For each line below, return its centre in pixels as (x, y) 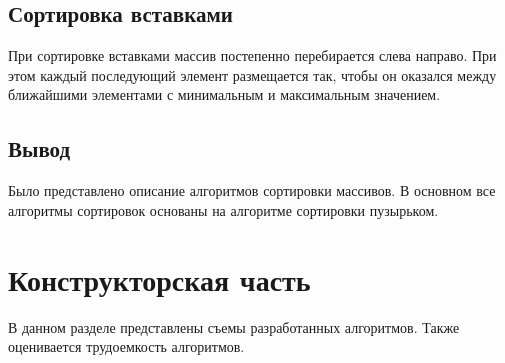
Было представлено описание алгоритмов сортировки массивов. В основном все (252, 190)
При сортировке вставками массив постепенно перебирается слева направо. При (252, 55)
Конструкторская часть (159, 278)
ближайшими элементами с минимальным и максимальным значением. (224, 94)
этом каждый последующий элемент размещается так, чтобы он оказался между (252, 74)
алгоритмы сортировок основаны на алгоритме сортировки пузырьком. (223, 209)
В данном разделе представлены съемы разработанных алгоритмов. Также (234, 326)
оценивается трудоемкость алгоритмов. (126, 346)
